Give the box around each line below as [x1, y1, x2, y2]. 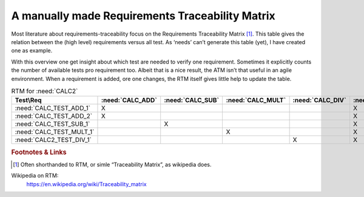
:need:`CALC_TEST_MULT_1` [15, 128, 95, 136]
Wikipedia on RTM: [11, 172, 59, 179]
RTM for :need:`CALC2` [11, 87, 78, 95]
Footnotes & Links [11, 148, 67, 157]
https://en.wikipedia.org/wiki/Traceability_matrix [26, 180, 147, 187]
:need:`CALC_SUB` [164, 96, 220, 105]
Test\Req [15, 96, 42, 105]
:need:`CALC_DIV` [292, 96, 347, 105]
